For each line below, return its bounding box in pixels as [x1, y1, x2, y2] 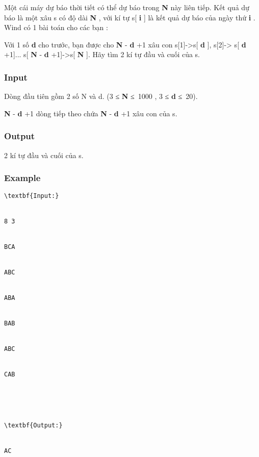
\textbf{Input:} [4, 192, 59, 200]
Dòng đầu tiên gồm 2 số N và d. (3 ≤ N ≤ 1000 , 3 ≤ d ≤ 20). [4, 91, 198, 101]
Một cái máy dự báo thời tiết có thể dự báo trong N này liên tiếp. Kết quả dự [4, 2, 249, 12]
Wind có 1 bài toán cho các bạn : [4, 22, 108, 33]
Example [4, 171, 41, 184]
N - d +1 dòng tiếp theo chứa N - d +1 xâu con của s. [4, 108, 177, 118]
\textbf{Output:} [4, 422, 63, 429]
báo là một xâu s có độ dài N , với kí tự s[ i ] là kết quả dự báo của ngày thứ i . [4, 12, 255, 22]
